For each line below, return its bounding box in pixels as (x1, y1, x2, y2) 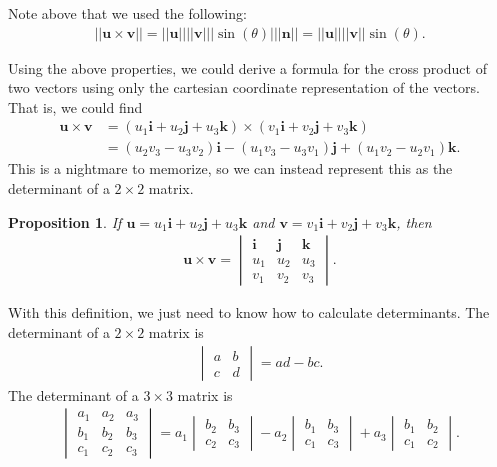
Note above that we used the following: (8, 3, 247, 23)
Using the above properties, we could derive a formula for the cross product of (8, 57, 487, 78)
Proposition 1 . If (8, 211, 122, 232)
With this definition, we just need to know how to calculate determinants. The (8, 302, 490, 323)
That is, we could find (8, 96, 143, 117)
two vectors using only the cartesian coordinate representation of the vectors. (8, 77, 480, 98)
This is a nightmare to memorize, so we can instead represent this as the (8, 158, 453, 179)
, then (396, 211, 432, 232)
